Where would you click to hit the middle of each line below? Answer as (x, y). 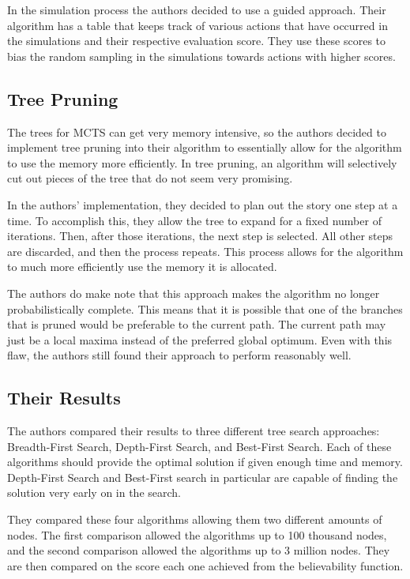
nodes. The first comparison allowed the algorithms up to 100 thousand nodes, (197, 534)
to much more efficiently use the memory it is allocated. (142, 267)
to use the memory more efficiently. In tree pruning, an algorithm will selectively (202, 162)
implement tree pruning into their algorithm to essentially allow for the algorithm (205, 147)
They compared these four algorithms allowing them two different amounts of (195, 519)
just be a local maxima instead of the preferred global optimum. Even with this (200, 339)
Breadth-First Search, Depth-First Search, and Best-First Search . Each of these (199, 446)
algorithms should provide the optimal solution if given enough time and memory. (205, 462)
